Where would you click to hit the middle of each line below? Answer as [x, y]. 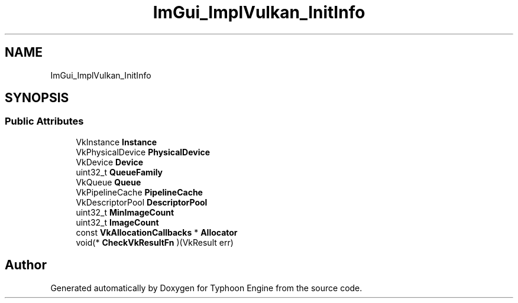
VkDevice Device [110, 162]
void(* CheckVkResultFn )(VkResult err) [155, 242]
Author [26, 265]
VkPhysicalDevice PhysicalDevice [143, 152]
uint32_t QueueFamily [119, 172]
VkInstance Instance [116, 142]
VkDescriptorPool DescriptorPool [142, 202]
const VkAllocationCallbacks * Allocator [157, 232]
